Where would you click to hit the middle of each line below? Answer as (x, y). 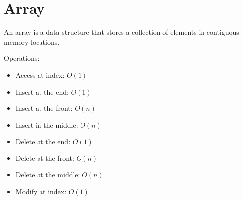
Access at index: (40, 75)
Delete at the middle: (48, 175)
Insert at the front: (44, 108)
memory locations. (32, 41)
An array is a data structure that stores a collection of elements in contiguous (121, 32)
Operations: (22, 58)
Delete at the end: (43, 141)
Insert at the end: (42, 91)
